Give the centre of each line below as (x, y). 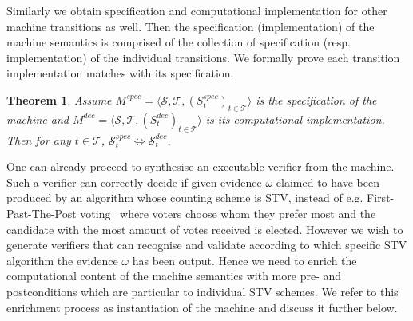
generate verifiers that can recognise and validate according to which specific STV (207, 245)
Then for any (39, 139)
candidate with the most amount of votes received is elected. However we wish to (205, 229)
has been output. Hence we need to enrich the (244, 260)
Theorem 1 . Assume (59, 99)
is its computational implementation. (295, 119)
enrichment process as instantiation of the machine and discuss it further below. (202, 307)
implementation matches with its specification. (120, 73)
